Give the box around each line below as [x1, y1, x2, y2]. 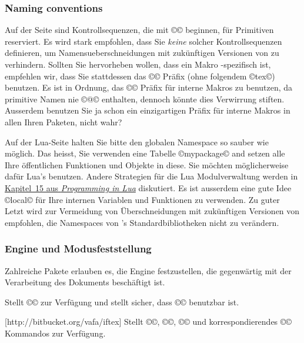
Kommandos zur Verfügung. [5, 327, 106, 339]
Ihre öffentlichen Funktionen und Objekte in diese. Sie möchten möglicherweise [5, 158, 289, 171]
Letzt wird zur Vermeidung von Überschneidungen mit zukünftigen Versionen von [5, 205, 300, 217]
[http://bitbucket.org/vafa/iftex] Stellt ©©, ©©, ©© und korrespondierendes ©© [5, 315, 292, 328]
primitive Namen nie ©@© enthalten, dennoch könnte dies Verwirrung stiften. [5, 92, 285, 105]
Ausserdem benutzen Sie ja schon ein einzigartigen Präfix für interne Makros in [5, 104, 290, 116]
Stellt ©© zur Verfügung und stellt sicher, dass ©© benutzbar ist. [5, 295, 239, 308]
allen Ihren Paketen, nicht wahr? [5, 115, 122, 128]
